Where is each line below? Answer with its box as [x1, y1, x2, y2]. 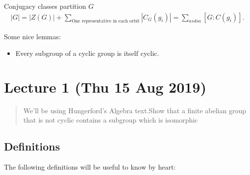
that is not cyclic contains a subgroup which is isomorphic [23, 115, 198, 125]
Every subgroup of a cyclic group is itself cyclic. [15, 48, 159, 58]
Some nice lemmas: [4, 31, 61, 42]
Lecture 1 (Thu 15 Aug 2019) [4, 76, 206, 97]
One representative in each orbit [72, 19, 140, 24]
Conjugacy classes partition [4, 1, 86, 11]
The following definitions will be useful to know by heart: [4, 162, 176, 172]
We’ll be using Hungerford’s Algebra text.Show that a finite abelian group [23, 105, 247, 115]
